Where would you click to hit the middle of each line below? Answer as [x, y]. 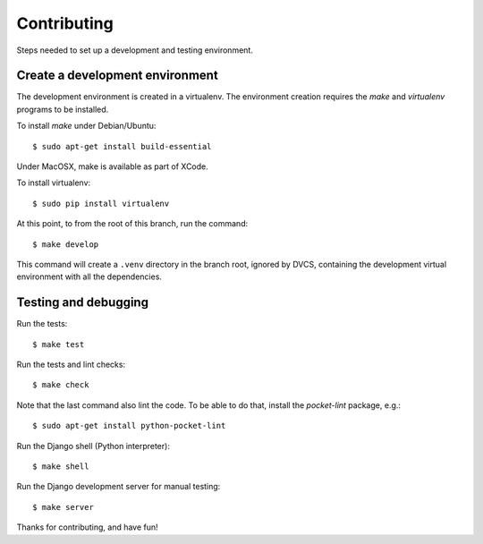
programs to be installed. [63, 109]
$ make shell [61, 467]
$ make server [63, 507]
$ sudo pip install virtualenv [101, 203]
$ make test [59, 344]
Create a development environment [117, 76]
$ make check [61, 385]
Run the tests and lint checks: [71, 365]
